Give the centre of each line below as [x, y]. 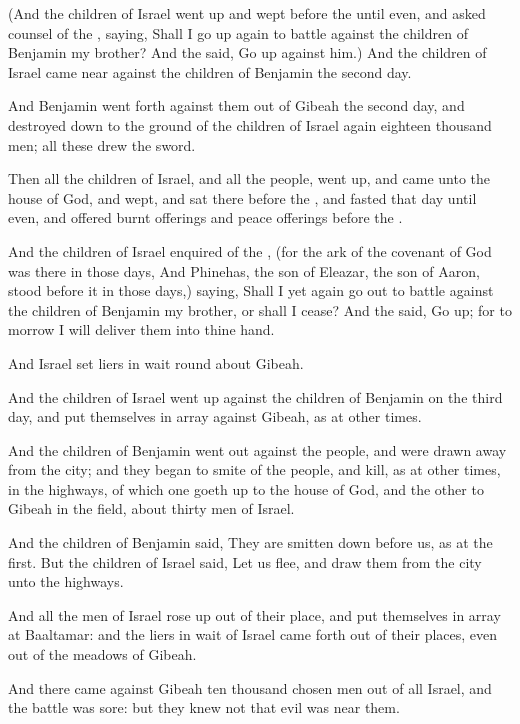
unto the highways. [66, 581]
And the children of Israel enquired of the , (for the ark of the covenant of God [250, 250]
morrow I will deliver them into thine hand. [141, 329]
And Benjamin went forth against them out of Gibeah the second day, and [236, 105]
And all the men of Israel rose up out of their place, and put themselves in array [254, 614]
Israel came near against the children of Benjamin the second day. [210, 71]
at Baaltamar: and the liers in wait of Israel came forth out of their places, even [253, 634]
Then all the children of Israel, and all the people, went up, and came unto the [249, 178]
